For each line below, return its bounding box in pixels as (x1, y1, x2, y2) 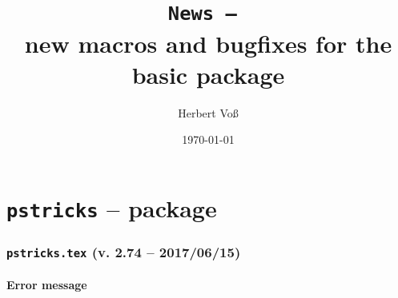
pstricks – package (6, 191, 217, 224)
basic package (131, 58, 285, 90)
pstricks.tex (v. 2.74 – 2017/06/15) (6, 242, 241, 262)
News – (167, 2, 237, 26)
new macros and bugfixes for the (24, 26, 392, 59)
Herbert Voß (178, 104, 239, 121)
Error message (6, 276, 87, 293)
